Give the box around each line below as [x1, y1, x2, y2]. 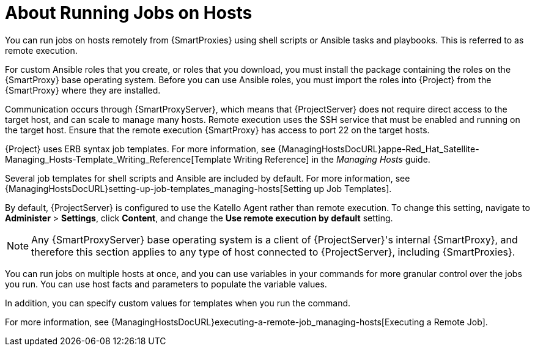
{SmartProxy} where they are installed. [5, 84, 161, 95]
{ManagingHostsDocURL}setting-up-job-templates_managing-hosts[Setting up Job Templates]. [5, 183, 392, 194]
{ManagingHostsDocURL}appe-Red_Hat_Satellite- [278, 143, 479, 154]
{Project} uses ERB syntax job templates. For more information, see [5, 143, 276, 154]
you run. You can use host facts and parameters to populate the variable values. [5, 278, 327, 289]
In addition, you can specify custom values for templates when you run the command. [5, 297, 351, 308]
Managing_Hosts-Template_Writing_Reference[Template [5, 153, 232, 164]
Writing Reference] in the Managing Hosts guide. [234, 153, 430, 164]
